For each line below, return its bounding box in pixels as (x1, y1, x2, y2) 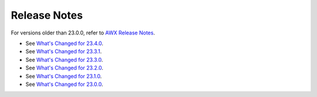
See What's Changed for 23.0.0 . (25, 81, 103, 88)
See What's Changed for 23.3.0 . (25, 56, 103, 63)
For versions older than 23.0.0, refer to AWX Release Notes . (11, 29, 156, 36)
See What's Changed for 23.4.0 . (25, 40, 104, 47)
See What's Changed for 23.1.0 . (25, 72, 102, 79)
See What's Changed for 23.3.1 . (25, 48, 102, 55)
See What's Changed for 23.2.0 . (25, 64, 104, 71)
